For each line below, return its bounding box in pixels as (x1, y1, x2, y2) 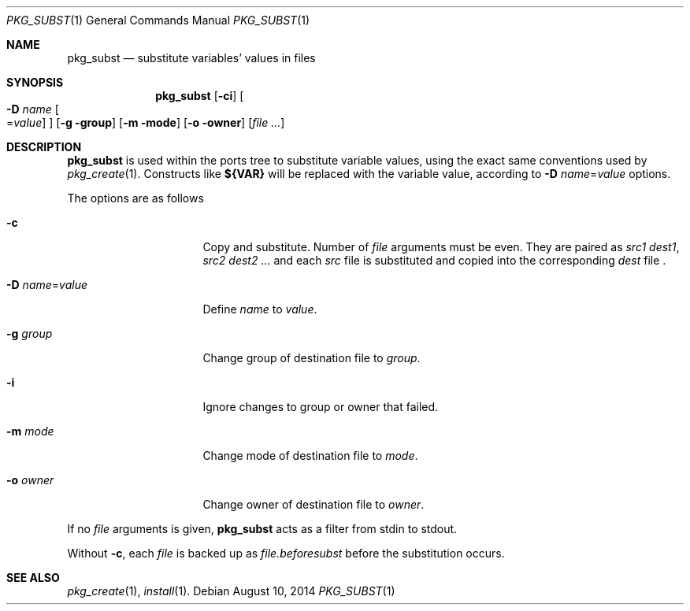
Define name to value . (202, 302, 317, 316)
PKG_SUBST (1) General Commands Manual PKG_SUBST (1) (6, 13, 310, 27)
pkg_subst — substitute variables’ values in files (67, 51, 316, 65)
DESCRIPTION (6, 140, 82, 154)
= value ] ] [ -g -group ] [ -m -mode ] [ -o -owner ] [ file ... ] (6, 116, 285, 129)
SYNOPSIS (6, 76, 64, 89)
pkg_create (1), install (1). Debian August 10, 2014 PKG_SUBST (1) (67, 584, 395, 598)
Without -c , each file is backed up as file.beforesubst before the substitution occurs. (67, 546, 505, 560)
